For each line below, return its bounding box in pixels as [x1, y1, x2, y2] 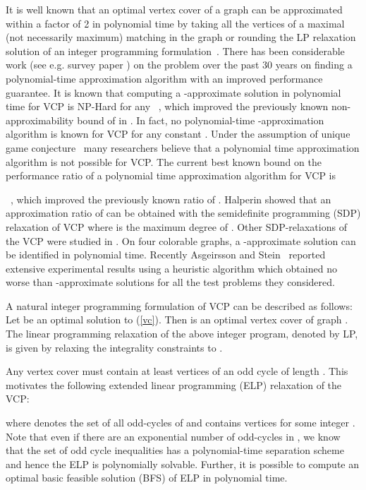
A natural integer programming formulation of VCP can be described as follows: [6, 298, 353, 313]
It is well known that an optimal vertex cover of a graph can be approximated [6, 2, 343, 16]
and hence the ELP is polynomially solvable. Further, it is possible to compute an [6, 456, 359, 471]
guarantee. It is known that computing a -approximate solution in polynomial [6, 85, 341, 100]
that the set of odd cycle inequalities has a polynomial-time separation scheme [6, 443, 344, 458]
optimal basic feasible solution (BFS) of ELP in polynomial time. [6, 470, 288, 485]
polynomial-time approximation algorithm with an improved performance [6, 71, 323, 85]
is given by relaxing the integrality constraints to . [6, 340, 223, 354]
